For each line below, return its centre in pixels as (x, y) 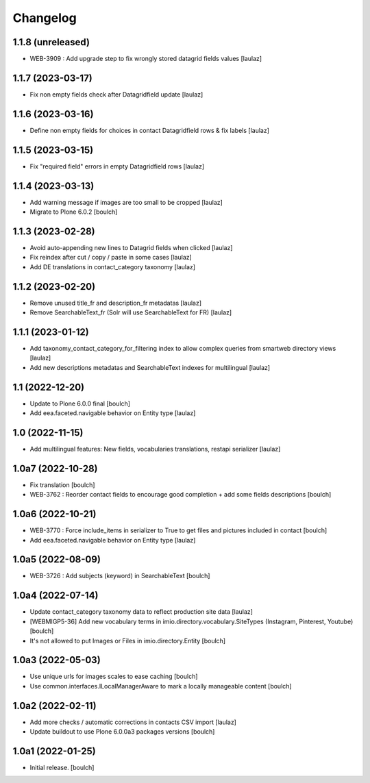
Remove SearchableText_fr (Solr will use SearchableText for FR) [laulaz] (131, 312)
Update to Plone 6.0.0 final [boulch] (80, 403)
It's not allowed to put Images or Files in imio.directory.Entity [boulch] (128, 641)
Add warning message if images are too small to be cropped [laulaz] (126, 202)
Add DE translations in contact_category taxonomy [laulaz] (112, 266)
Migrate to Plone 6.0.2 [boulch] (74, 212)
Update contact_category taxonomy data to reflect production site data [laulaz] (141, 612)
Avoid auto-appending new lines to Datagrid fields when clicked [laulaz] (131, 247)
